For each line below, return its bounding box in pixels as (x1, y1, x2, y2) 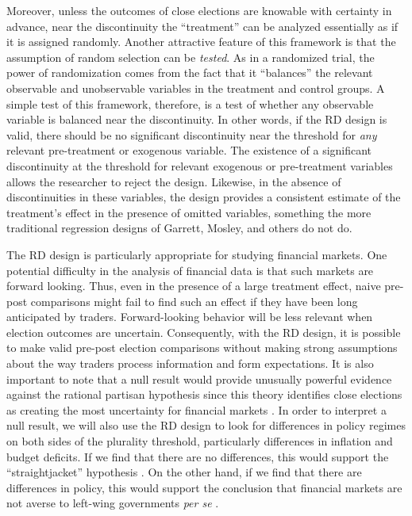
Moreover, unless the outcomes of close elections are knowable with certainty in (6, 2, 392, 18)
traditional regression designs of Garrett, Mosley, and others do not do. (6, 220, 352, 236)
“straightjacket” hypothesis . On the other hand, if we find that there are (6, 464, 362, 480)
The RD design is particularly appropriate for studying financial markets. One (6, 246, 387, 262)
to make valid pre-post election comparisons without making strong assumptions (6, 339, 398, 356)
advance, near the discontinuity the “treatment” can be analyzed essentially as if (6, 17, 399, 34)
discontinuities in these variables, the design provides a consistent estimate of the (6, 189, 401, 205)
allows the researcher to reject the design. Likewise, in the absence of (6, 173, 341, 189)
